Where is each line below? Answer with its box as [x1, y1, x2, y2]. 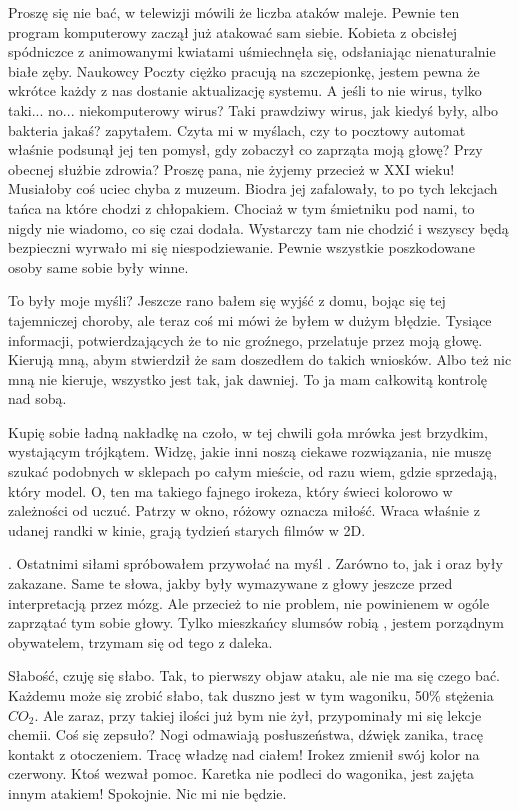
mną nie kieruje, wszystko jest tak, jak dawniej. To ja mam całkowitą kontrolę [8, 368, 488, 389]
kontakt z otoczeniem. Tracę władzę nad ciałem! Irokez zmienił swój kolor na [8, 743, 480, 764]
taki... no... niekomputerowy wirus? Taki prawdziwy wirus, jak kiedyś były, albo [8, 99, 499, 120]
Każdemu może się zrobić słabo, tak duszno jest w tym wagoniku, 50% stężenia [8, 685, 494, 705]
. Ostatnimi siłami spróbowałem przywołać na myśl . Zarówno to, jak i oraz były [8, 553, 503, 574]
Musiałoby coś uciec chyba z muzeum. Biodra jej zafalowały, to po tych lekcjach [8, 178, 498, 199]
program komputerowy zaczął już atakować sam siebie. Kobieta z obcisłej [8, 21, 458, 42]
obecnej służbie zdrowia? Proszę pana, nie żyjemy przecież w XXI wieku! [8, 158, 455, 179]
